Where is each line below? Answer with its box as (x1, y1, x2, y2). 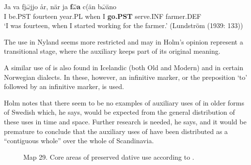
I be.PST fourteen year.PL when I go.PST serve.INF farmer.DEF (4, 11, 202, 21)
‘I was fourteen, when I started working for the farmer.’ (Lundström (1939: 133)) (4, 20, 243, 30)
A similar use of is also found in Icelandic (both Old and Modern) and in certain (4, 62, 243, 72)
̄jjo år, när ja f (30, 1, 73, 11)
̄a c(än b (77, 1, 102, 11)
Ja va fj (4, 1, 26, 11)
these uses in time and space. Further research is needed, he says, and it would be (4, 116, 247, 126)
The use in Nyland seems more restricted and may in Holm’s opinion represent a (4, 36, 243, 46)
